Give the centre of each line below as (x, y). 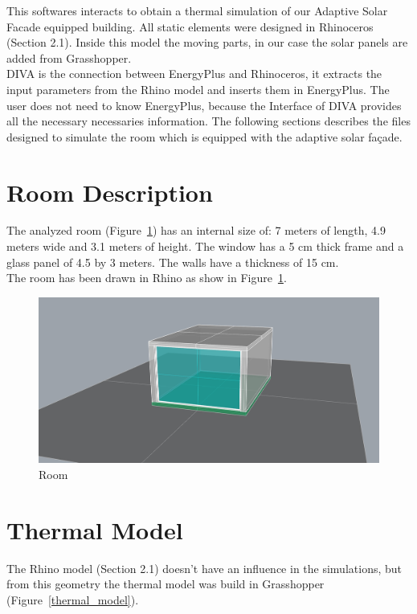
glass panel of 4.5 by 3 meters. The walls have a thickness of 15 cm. (173, 262)
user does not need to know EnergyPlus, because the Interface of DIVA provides (204, 105)
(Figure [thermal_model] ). (73, 599)
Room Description (110, 192)
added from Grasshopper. (69, 57)
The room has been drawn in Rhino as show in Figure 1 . (147, 278)
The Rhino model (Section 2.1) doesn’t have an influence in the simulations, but (204, 568)
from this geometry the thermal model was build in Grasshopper (166, 584)
